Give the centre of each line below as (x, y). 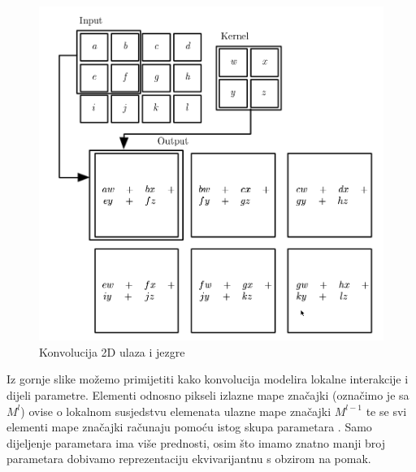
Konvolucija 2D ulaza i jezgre (112, 351)
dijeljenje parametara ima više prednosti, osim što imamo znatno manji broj (196, 442)
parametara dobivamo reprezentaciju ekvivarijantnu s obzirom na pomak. (189, 459)
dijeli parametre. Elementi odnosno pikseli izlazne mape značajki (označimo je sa (208, 394)
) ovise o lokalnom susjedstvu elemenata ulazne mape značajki (176, 411)
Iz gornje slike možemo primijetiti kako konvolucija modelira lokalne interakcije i (208, 379)
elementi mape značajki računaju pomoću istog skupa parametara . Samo (189, 427)
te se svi (386, 411)
